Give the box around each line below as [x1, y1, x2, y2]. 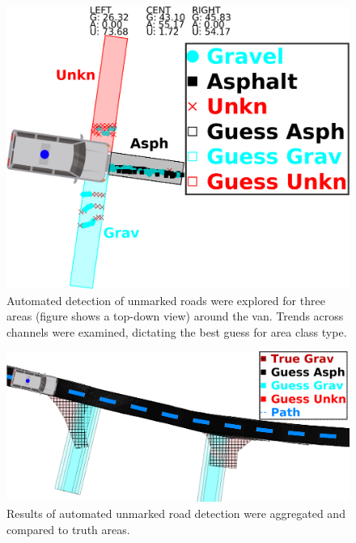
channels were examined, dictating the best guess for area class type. [6, 323, 347, 340]
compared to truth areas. [6, 520, 130, 537]
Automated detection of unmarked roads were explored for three [6, 291, 325, 308]
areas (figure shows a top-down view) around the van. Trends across [6, 308, 344, 325]
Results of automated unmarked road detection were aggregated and [6, 504, 345, 521]
